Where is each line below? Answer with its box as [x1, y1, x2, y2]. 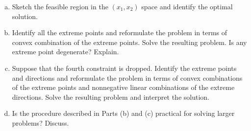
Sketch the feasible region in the [12, 1, 108, 11]
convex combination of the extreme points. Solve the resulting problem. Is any [12, 37, 247, 47]
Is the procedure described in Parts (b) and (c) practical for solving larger [12, 108, 235, 118]
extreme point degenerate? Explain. [12, 46, 119, 57]
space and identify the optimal [141, 1, 233, 11]
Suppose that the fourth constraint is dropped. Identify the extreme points [12, 63, 237, 73]
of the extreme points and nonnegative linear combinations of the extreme [12, 82, 235, 92]
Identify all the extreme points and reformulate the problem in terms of [12, 27, 227, 38]
